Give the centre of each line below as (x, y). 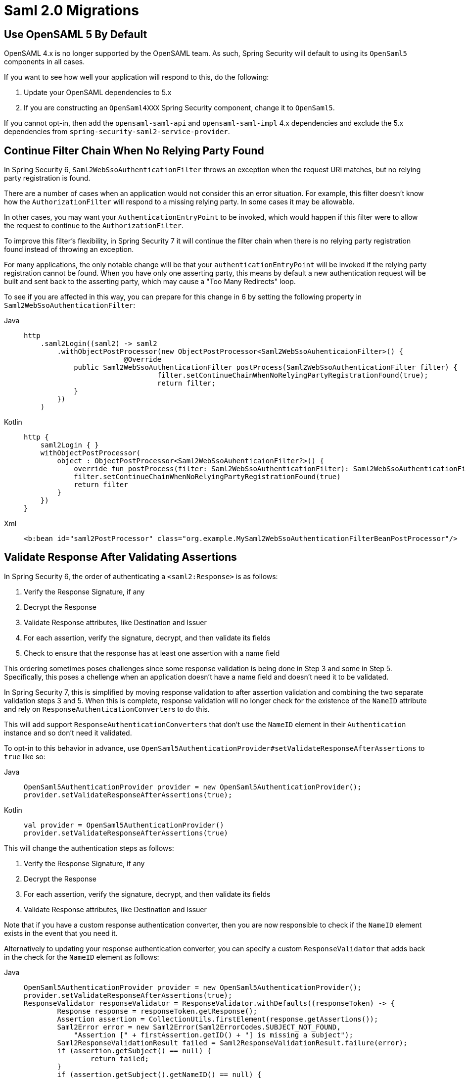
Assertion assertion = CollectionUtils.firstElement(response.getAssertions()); (218, 1019)
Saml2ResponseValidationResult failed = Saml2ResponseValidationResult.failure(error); (232, 1043)
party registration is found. (47, 178)
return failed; (119, 1058)
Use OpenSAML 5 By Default (76, 34)
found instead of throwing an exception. (69, 249)
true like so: (25, 756)
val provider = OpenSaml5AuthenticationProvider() (124, 825)
